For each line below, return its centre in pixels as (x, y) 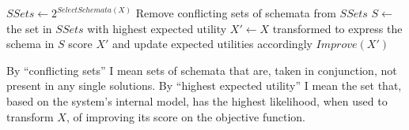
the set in (29, 28)
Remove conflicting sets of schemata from (236, 13)
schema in (30, 44)
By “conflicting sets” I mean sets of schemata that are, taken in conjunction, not (202, 70)
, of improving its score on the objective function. (186, 116)
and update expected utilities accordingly (212, 44)
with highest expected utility (157, 28)
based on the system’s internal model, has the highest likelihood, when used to (197, 100)
